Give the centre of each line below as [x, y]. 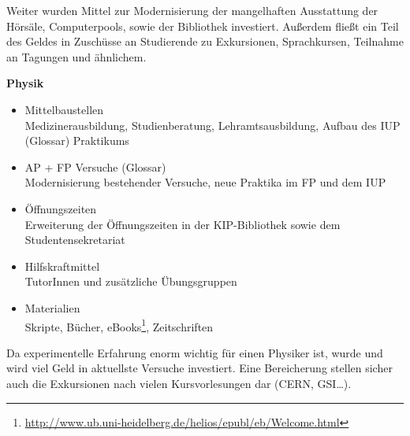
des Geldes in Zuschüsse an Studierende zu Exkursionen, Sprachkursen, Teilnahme [205, 41]
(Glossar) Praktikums [77, 140]
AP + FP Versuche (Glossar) [95, 166]
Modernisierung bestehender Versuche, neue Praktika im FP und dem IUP [205, 182]
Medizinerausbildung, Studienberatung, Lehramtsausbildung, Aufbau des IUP [212, 125]
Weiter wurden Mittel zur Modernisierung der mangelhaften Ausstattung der [192, 10]
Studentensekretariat [75, 240]
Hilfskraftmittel [62, 266]
